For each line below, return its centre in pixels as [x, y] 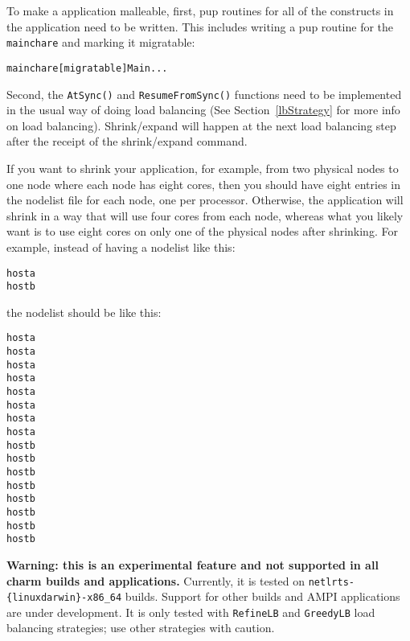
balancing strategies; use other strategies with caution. [141, 628]
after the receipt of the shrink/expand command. [127, 141]
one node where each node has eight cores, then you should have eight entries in [203, 184]
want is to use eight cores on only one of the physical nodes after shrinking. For [202, 231]
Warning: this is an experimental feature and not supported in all [193, 564]
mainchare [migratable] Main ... [87, 68]
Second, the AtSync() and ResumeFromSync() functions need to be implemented [204, 94]
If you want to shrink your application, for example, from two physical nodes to [203, 168]
